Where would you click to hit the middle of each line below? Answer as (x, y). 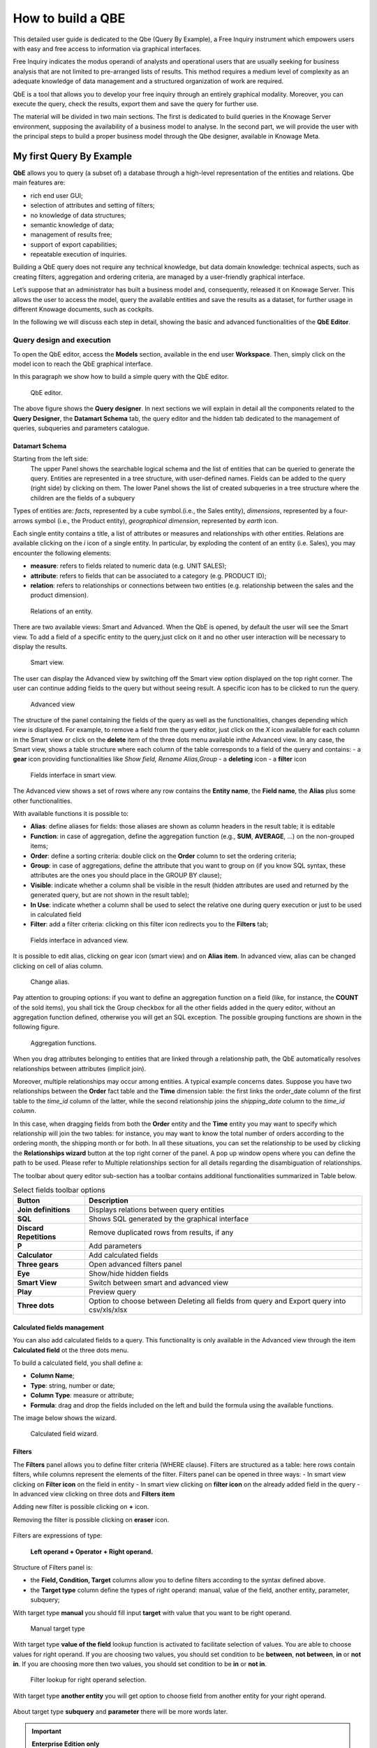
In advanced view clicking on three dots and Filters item (94, 1493)
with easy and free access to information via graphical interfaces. (107, 48)
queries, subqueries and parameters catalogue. (81, 428)
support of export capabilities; (74, 244)
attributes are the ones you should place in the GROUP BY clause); (126, 875)
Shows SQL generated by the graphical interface (169, 1219)
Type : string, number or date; (73, 1385)
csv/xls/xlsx (108, 1310)
